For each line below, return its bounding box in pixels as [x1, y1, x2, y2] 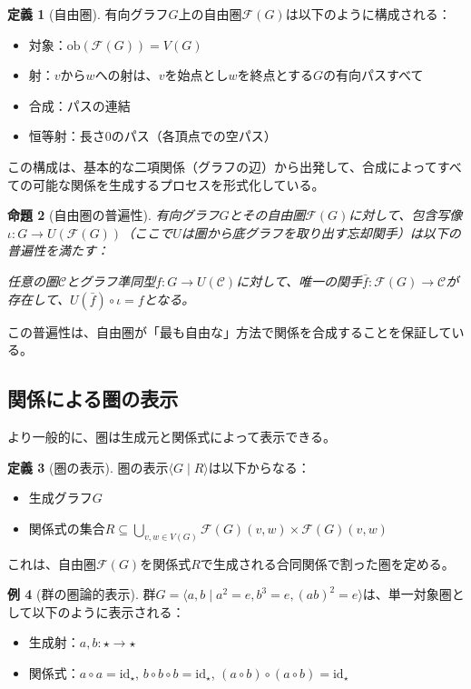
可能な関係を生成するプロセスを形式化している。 [32, 175, 325, 194]
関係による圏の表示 [7, 384, 179, 413]
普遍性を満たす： [7, 241, 109, 260]
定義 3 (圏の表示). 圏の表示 [7, 457, 169, 476]
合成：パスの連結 [28, 95, 131, 115]
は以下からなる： [208, 457, 310, 476]
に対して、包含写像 [348, 205, 463, 225]
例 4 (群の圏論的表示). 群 [7, 584, 156, 604]
